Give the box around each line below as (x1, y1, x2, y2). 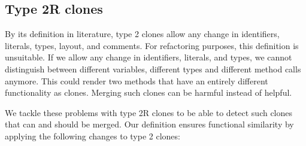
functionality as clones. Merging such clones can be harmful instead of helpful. (5, 86, 292, 99)
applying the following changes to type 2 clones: (5, 129, 180, 142)
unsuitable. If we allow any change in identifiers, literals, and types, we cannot (5, 51, 292, 63)
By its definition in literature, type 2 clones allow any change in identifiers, (5, 28, 280, 40)
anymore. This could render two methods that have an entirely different (5, 74, 268, 87)
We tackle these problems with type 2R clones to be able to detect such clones (5, 106, 293, 118)
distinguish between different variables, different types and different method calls (5, 62, 301, 75)
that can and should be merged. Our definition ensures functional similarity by (5, 118, 294, 130)
